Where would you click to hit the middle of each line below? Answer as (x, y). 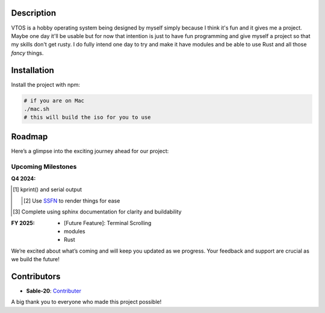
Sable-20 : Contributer (54, 291)
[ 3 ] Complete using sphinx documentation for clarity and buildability (97, 212)
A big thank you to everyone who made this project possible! (86, 302)
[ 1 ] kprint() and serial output (48, 189)
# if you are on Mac (54, 100)
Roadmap (29, 137)
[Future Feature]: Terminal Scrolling (108, 223)
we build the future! (35, 259)
